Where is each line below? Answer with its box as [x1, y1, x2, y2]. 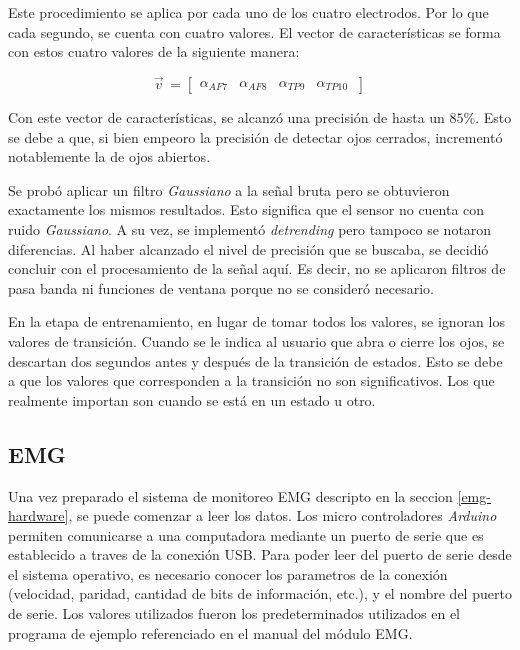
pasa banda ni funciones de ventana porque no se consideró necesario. [8, 277, 434, 298]
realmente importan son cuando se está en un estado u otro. [8, 389, 376, 410]
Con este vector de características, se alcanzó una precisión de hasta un [8, 107, 445, 127]
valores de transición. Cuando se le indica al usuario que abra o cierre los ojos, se [8, 330, 505, 351]
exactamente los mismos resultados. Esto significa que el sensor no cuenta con [8, 199, 485, 220]
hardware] [8, 505, 69, 526]
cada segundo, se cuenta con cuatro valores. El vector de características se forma [8, 21, 501, 42]
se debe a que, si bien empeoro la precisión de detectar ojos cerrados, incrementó [8, 126, 503, 147]
